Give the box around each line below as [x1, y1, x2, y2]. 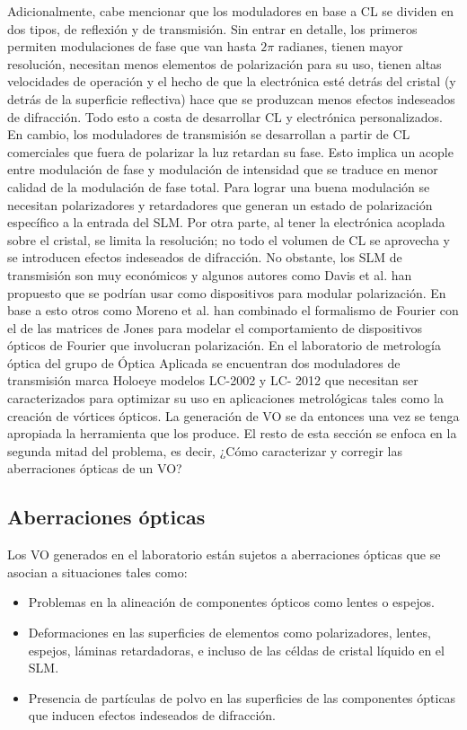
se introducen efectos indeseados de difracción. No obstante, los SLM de [7, 248, 402, 267]
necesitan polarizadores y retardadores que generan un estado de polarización [7, 195, 433, 214]
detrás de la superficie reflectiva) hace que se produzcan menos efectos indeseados [7, 89, 455, 108]
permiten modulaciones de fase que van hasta [7, 37, 257, 56]
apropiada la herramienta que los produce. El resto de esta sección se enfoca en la [7, 424, 457, 443]
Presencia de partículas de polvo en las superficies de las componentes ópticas [28, 688, 456, 707]
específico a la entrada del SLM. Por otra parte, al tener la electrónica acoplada [7, 213, 445, 232]
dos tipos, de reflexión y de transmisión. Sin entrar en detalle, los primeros [7, 19, 418, 38]
